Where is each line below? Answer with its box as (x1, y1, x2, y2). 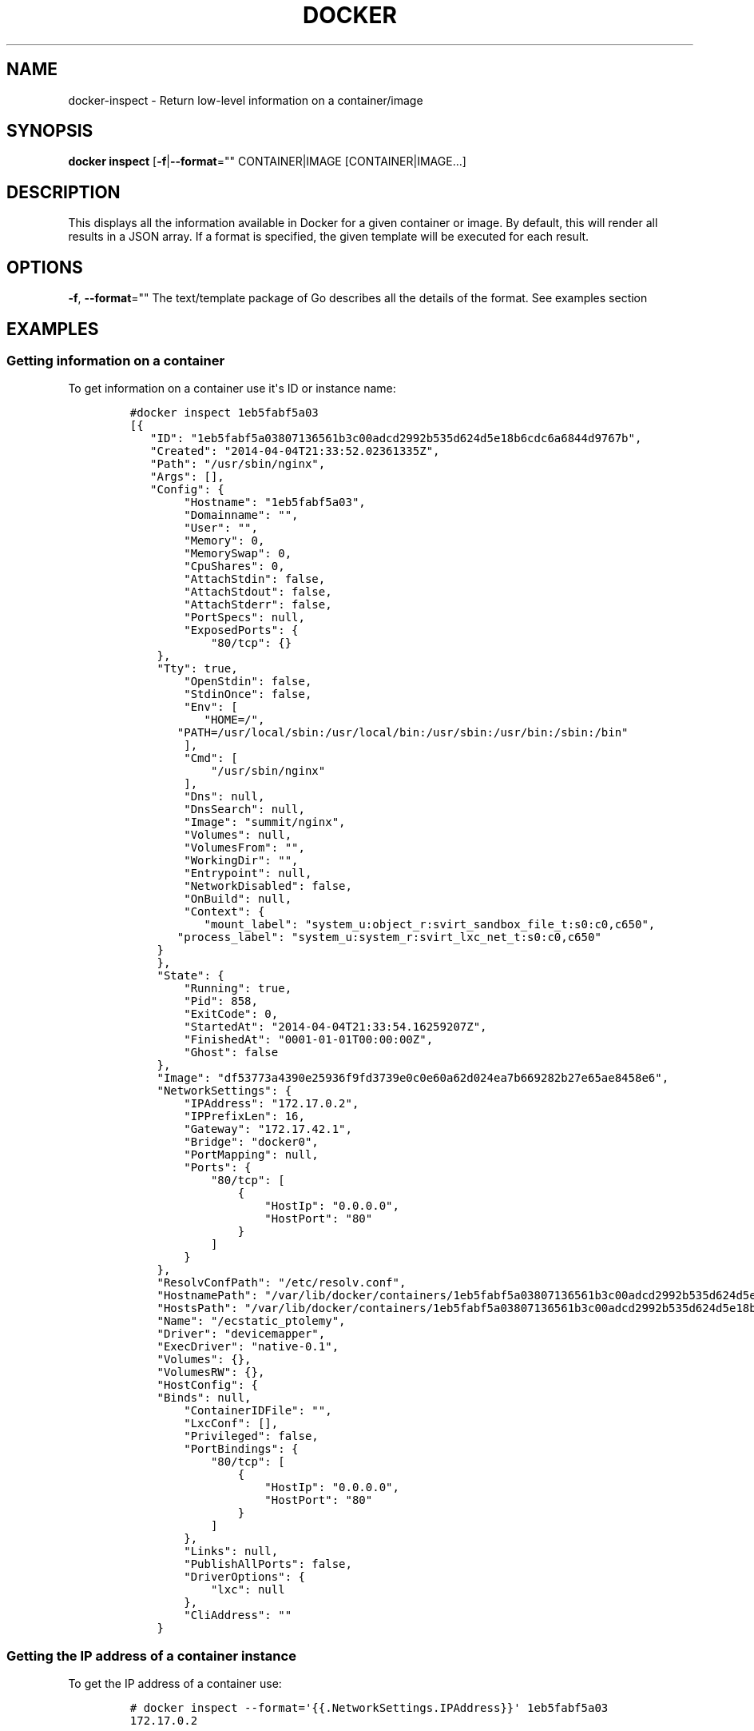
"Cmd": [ (184, 752, 238, 765)
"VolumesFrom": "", (184, 841, 305, 855)
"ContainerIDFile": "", (184, 1404, 332, 1418)
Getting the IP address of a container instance (6, 1647, 296, 1664)
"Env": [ (184, 700, 238, 714)
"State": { (157, 969, 224, 983)
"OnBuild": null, (184, 892, 292, 906)
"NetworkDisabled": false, (184, 879, 352, 893)
